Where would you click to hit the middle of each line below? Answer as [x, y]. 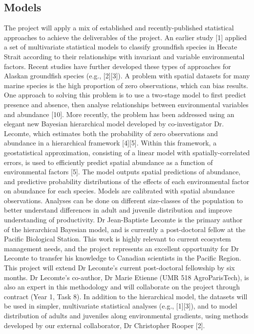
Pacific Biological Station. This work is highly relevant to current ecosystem [117, 239]
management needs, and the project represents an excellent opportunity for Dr [121, 248]
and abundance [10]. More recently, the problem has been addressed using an [119, 114]
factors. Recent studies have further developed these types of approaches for [117, 66]
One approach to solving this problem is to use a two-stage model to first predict [125, 95]
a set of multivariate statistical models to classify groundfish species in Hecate [121, 47]
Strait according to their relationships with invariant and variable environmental [124, 56]
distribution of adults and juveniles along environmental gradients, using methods [126, 316]
